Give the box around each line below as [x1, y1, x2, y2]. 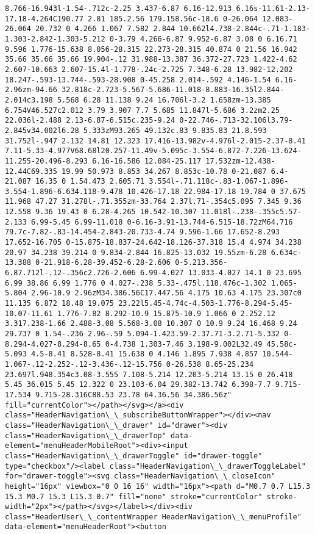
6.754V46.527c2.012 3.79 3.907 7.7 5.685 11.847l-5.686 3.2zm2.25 [5, 106, 280, 115]
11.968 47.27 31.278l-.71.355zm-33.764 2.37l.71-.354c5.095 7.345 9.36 [5, 197, 302, 206]
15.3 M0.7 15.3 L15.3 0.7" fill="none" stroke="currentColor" [5, 492, 263, 501]
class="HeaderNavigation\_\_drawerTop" [5, 431, 166, 440]
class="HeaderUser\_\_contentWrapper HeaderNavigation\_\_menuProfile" [5, 512, 302, 521]
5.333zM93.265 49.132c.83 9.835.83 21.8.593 [83, 126, 267, 135]
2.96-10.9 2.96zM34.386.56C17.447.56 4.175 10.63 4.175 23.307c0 [30, 289, 302, 298]
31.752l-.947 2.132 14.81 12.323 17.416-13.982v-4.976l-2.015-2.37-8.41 [5, 136, 306, 145]
